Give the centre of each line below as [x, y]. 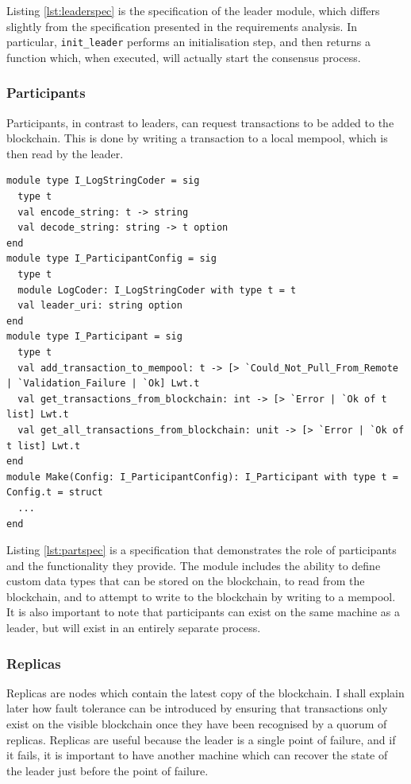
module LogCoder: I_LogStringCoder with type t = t [157, 290]
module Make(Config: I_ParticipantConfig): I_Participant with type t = [202, 477]
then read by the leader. [65, 153]
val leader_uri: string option [100, 306]
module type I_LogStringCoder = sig [103, 181]
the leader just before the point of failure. [108, 770]
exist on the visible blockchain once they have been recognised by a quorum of [197, 724]
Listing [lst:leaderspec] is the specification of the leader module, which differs [193, 10]
